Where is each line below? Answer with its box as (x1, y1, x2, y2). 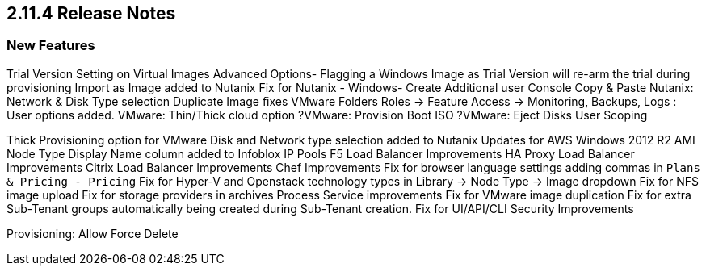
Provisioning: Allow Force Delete (6, 226, 179, 241)
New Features (6, 37, 95, 54)
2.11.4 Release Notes (6, 3, 176, 23)
